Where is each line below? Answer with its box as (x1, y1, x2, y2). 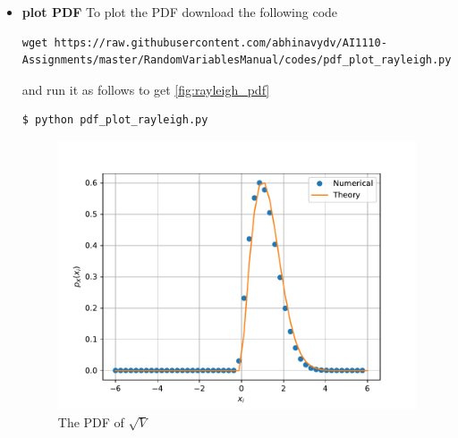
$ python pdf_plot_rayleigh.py (21, 114, 208, 127)
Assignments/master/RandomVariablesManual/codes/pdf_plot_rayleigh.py (21, 54, 452, 67)
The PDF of (57, 412, 124, 431)
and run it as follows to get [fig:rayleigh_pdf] (21, 80, 270, 98)
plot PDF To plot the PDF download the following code (21, 3, 338, 21)
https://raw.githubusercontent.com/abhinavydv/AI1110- (54, 36, 387, 49)
